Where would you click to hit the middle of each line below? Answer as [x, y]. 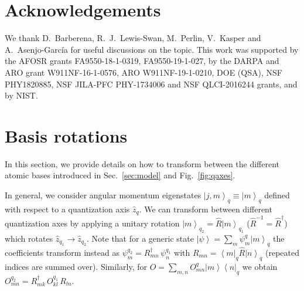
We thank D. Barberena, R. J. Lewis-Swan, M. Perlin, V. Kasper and [133, 38]
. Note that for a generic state [140, 238]
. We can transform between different [206, 209]
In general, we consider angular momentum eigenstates [103, 195]
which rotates [29, 238]
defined [277, 195]
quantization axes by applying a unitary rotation [92, 223]
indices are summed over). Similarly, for [76, 266]
